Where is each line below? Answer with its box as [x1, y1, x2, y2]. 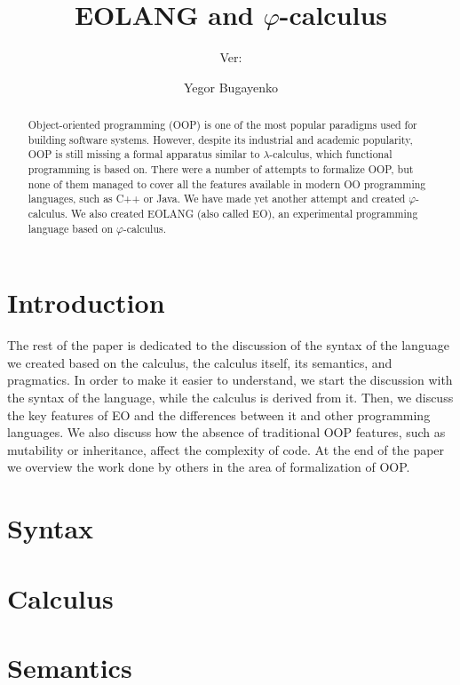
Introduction [7, 284, 165, 321]
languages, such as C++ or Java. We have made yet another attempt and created [28, 191, 406, 206]
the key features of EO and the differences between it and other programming [7, 405, 431, 424]
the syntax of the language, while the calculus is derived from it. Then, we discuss [7, 388, 454, 407]
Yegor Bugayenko [183, 77, 278, 96]
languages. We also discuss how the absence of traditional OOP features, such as [7, 423, 446, 442]
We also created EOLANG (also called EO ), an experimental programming [71, 206, 418, 221]
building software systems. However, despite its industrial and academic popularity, [28, 131, 413, 147]
